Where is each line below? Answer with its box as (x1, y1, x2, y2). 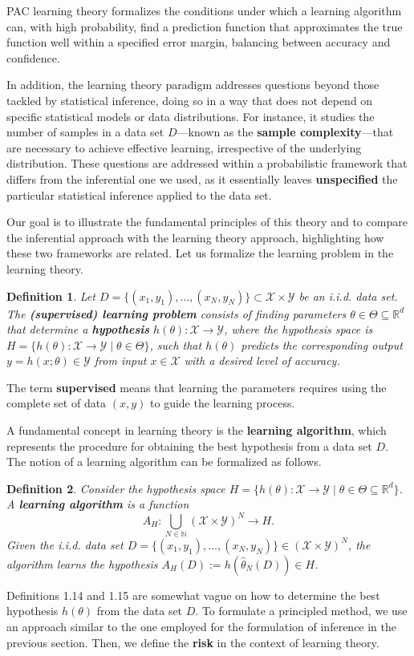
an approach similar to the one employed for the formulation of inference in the (6, 618, 397, 635)
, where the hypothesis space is (224, 321, 373, 338)
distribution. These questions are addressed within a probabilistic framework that (6, 155, 408, 172)
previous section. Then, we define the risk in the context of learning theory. (6, 634, 379, 650)
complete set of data (6, 395, 107, 411)
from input (94, 352, 147, 369)
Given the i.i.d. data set (6, 536, 124, 553)
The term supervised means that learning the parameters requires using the (6, 379, 387, 395)
